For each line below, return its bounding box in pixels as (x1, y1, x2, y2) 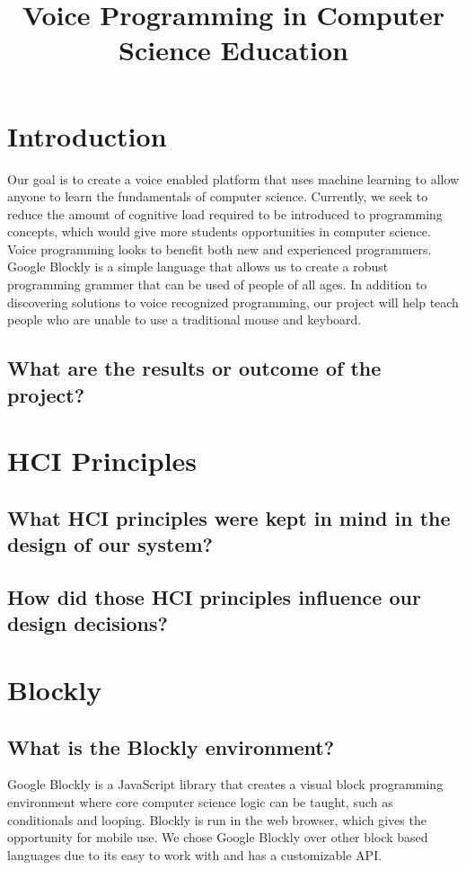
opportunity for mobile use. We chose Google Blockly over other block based (7, 828, 428, 847)
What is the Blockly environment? (7, 732, 335, 760)
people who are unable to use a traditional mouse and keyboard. (7, 310, 362, 329)
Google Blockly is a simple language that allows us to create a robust (7, 257, 389, 276)
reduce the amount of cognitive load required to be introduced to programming (7, 204, 443, 223)
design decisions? (7, 609, 168, 637)
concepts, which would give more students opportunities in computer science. (7, 222, 431, 241)
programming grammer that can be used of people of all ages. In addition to (7, 275, 427, 294)
